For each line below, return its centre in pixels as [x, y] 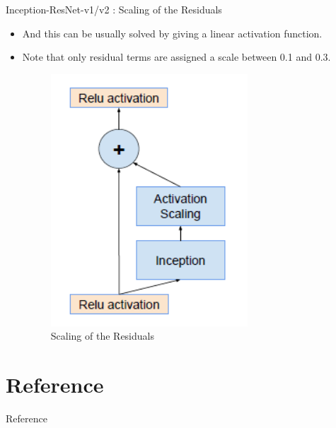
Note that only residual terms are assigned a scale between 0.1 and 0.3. [176, 57]
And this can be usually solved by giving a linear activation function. [172, 33]
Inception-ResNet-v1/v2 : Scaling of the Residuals [114, 9]
